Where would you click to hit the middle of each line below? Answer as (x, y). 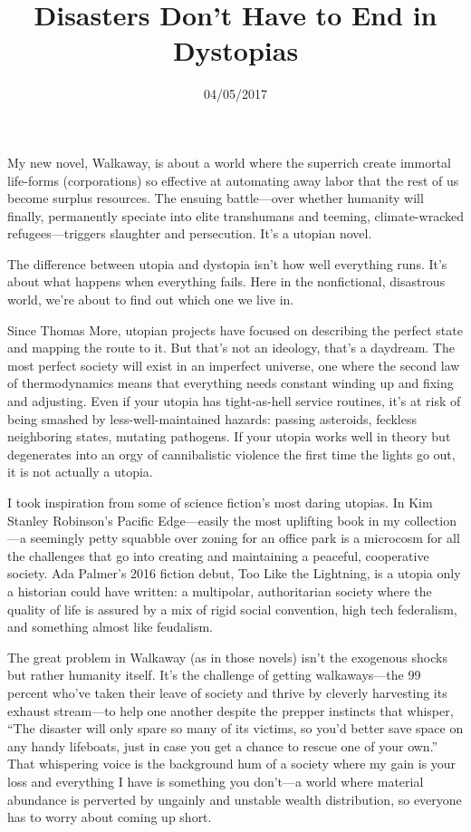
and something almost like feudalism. (110, 627)
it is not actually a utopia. (80, 472)
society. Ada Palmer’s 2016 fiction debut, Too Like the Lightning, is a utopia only (234, 573)
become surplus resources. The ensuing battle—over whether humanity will (216, 198)
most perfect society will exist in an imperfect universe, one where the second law (234, 365)
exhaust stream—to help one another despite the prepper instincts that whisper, (231, 710)
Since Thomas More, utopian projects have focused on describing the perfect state (235, 329)
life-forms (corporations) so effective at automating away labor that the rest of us (233, 180)
